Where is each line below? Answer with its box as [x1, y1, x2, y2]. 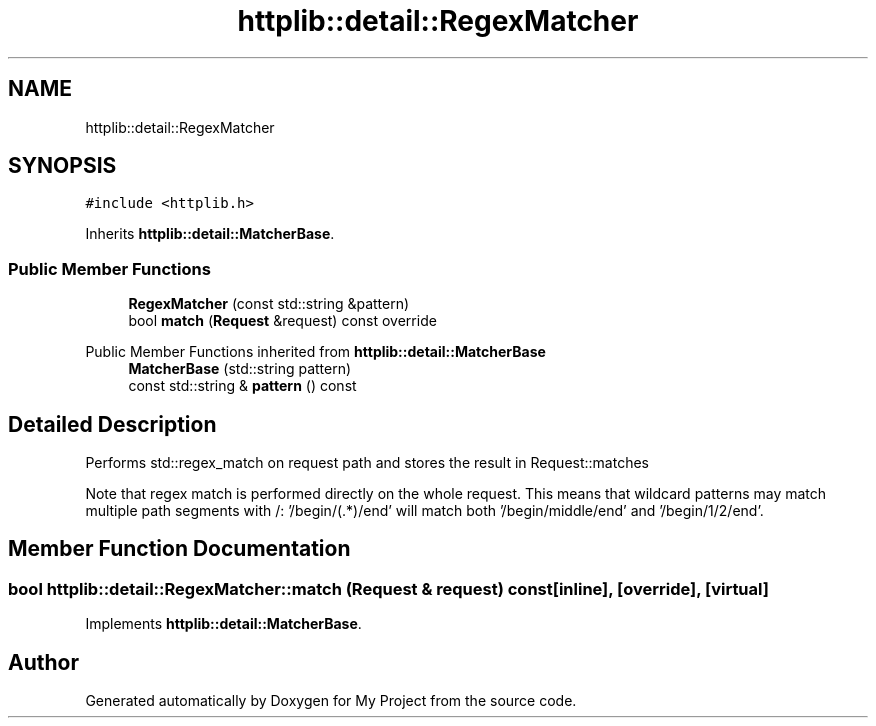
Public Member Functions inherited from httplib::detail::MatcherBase [85, 343, 546, 361]
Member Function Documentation [8, 536, 351, 562]
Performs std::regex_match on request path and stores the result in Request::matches [85, 454, 649, 472]
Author [8, 649, 79, 675]
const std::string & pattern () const [128, 377, 357, 395]
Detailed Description [8, 411, 217, 437]
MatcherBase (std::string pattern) [128, 360, 352, 378]
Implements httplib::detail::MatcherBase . [85, 615, 362, 633]
